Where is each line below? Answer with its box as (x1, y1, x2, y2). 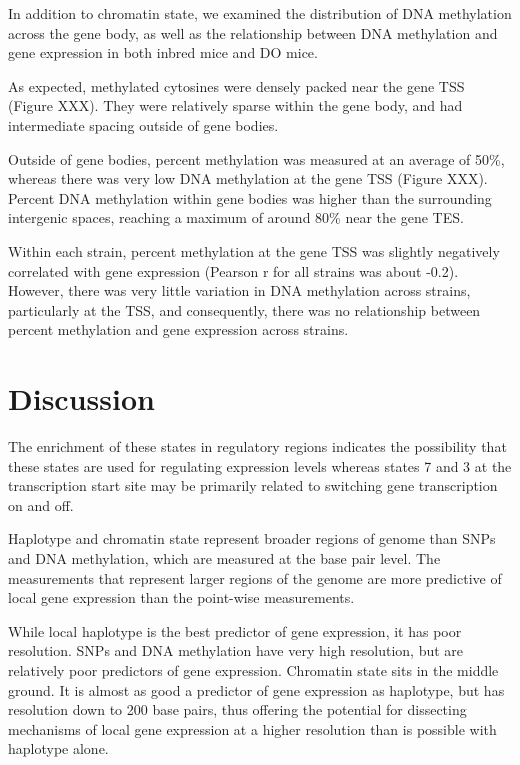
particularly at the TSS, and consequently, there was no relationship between (8, 299, 481, 320)
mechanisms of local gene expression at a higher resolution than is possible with (8, 718, 497, 739)
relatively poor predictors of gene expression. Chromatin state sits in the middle (8, 659, 499, 680)
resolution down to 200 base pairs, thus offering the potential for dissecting (8, 699, 467, 720)
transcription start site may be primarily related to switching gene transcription (8, 475, 498, 496)
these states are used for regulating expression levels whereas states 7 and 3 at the (8, 455, 512, 476)
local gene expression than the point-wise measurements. (8, 587, 355, 608)
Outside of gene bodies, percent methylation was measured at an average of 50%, (8, 148, 505, 169)
